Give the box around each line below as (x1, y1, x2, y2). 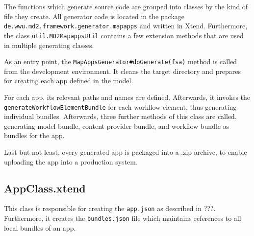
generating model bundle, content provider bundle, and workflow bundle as (4, 120, 229, 131)
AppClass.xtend (4, 180, 86, 195)
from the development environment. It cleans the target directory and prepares (4, 66, 241, 76)
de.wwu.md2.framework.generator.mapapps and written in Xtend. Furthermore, (4, 21, 248, 31)
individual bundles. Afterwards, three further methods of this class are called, (4, 111, 237, 121)
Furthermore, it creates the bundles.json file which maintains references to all (4, 213, 241, 223)
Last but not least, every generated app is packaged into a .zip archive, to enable (4, 146, 247, 157)
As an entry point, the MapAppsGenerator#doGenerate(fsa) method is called (4, 56, 237, 67)
